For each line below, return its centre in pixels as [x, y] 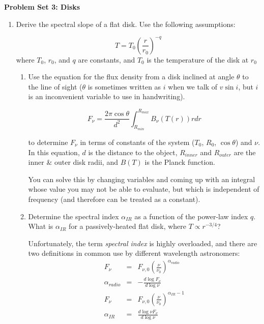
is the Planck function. [180, 162]
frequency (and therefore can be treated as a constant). [114, 199]
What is [41, 226]
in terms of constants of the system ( [137, 142]
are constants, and [107, 59]
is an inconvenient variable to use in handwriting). [107, 96]
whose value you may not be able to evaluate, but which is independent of [144, 189]
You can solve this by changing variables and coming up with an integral [142, 179]
